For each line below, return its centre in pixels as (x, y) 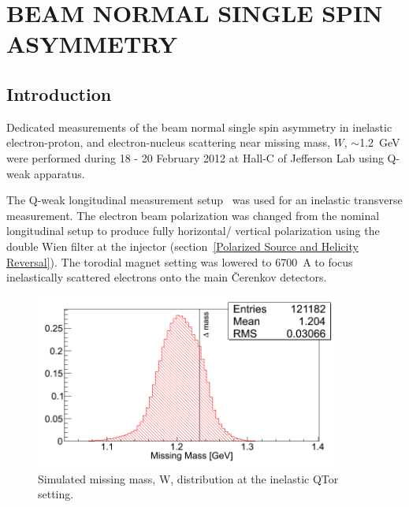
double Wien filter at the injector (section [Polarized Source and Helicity (182, 246)
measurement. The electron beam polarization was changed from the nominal (193, 215)
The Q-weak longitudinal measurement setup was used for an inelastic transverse (204, 200)
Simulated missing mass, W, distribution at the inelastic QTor (188, 478)
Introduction (59, 93)
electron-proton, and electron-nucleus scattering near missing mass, (168, 142)
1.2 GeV (380, 142)
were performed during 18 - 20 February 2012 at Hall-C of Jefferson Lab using (195, 157)
